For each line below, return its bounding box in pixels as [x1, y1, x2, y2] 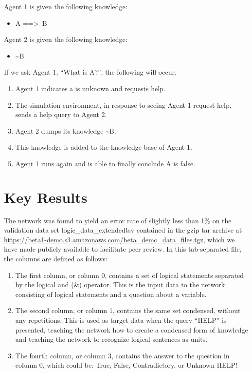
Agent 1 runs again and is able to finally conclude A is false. [15, 158, 196, 168]
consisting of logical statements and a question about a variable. [15, 289, 207, 299]
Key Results [4, 187, 88, 207]
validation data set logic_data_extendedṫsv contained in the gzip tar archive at [4, 225, 242, 235]
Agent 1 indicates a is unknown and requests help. [15, 83, 165, 93]
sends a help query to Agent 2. [15, 109, 107, 119]
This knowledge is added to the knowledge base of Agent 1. [15, 142, 192, 152]
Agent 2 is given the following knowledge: [4, 34, 127, 44]
